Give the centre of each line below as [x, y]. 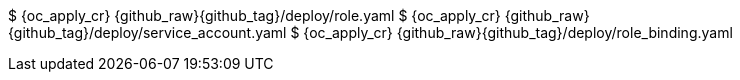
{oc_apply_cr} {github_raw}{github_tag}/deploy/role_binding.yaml [518, 32]
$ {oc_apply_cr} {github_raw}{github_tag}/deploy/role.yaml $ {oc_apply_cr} [254, 15]
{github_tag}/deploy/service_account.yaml [147, 32]
